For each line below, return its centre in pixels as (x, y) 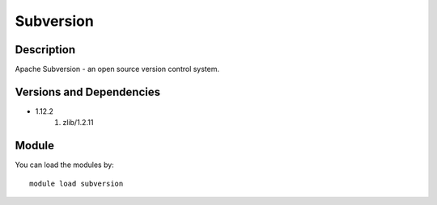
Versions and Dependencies (88, 92)
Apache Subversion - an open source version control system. (117, 69)
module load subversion (76, 183)
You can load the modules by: (65, 165)
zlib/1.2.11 (78, 123)
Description (45, 50)
